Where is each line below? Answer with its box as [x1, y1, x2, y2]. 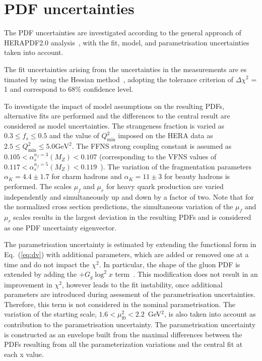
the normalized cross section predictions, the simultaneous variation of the [4, 201, 233, 212]
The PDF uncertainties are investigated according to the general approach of [4, 27, 241, 38]
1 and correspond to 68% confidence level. [4, 84, 134, 94]
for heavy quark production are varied [106, 180, 224, 191]
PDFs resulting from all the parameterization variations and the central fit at [4, 339, 243, 349]
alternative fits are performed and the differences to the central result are [4, 110, 230, 121]
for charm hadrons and [51, 171, 122, 182]
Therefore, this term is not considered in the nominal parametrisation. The [4, 298, 236, 309]
